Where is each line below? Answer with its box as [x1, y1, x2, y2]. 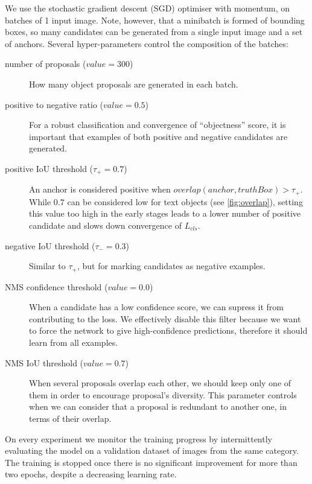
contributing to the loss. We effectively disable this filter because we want [29, 312, 301, 325]
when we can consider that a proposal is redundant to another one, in [29, 400, 287, 413]
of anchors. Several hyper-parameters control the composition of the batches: [5, 37, 288, 49]
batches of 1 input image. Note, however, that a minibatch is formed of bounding [5, 13, 305, 26]
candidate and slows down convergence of [29, 219, 182, 232]
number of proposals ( [5, 57, 86, 70]
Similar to [29, 260, 66, 272]
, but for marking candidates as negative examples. [77, 260, 266, 272]
